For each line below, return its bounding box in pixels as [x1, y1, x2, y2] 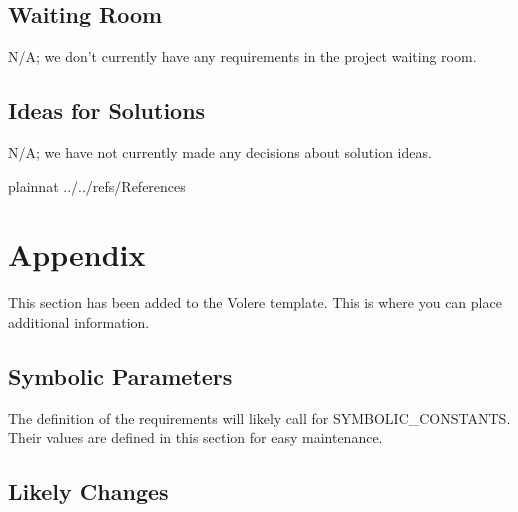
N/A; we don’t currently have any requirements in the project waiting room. [8, 46, 477, 67]
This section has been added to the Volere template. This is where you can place [8, 292, 502, 313]
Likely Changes [8, 476, 169, 507]
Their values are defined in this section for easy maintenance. [8, 427, 383, 448]
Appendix [8, 234, 146, 275]
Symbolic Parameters [8, 360, 233, 391]
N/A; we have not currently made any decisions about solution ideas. [8, 142, 432, 162]
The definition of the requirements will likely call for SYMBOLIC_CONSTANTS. [8, 407, 511, 428]
